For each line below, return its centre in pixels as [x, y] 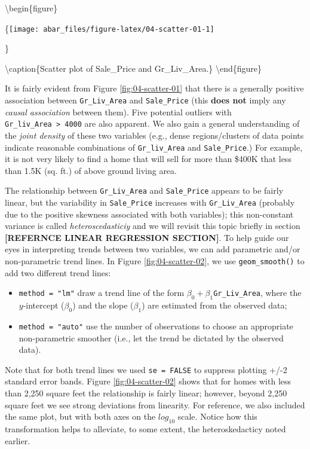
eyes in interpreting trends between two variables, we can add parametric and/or [153, 249]
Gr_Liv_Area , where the [257, 293]
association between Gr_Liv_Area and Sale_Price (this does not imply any [145, 100]
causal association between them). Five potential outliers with [118, 112]
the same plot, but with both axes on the [80, 416]
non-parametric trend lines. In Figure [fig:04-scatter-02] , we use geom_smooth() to [155, 261]
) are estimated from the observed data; [214, 305]
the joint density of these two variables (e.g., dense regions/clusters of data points [154, 135]
